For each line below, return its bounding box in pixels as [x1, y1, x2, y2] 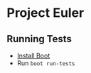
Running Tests [6, 33, 72, 45]
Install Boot [16, 51, 50, 60]
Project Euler [6, 5, 85, 21]
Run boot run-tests [16, 59, 75, 67]
